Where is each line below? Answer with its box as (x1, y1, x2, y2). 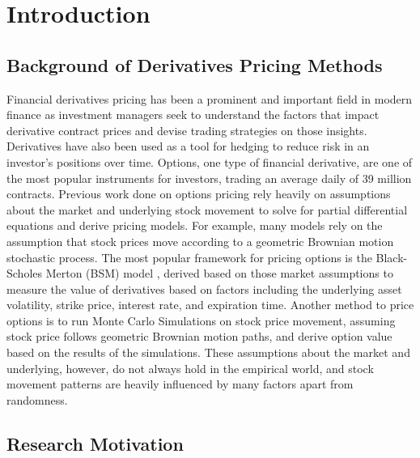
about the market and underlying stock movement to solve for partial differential (6, 201, 408, 218)
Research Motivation (6, 430, 184, 456)
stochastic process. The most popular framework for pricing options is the (6, 248, 372, 265)
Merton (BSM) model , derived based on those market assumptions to (45, 265, 393, 282)
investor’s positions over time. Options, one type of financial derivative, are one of (6, 153, 413, 170)
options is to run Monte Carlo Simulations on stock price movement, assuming (6, 312, 396, 329)
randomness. (6, 391, 68, 408)
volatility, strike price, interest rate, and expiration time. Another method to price (6, 296, 414, 313)
